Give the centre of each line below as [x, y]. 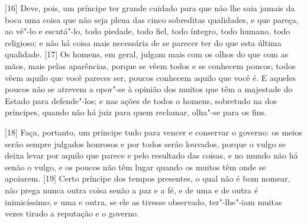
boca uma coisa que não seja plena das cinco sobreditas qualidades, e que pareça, [152, 19]
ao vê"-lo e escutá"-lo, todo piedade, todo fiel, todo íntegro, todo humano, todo [148, 31]
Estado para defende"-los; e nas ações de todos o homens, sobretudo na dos [141, 100]
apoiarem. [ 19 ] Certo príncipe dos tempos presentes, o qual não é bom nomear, [148, 178]
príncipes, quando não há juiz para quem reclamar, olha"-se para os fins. [136, 112]
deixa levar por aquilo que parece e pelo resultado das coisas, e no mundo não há [151, 155]
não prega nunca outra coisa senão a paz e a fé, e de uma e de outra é [131, 190]
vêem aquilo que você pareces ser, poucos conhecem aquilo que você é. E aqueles [151, 77]
